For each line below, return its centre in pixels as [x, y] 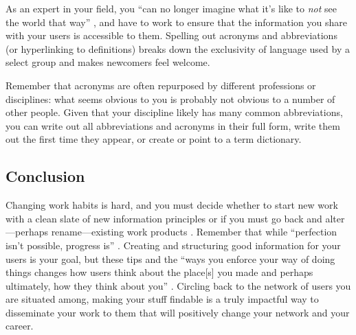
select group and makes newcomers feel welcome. [108, 62]
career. [20, 326]
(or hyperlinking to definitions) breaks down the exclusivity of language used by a [178, 48]
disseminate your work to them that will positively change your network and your [178, 312]
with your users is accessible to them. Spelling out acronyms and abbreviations [171, 35]
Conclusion [45, 176]
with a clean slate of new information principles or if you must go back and [164, 218]
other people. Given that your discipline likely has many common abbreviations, [174, 112]
